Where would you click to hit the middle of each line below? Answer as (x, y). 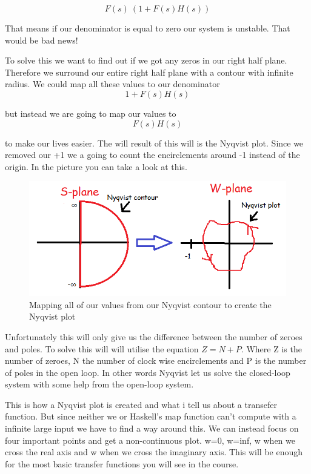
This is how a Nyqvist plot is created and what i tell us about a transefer (141, 404)
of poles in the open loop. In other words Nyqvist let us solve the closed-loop (148, 372)
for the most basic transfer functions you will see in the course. (122, 463)
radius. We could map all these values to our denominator (112, 84)
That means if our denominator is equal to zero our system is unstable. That (148, 28)
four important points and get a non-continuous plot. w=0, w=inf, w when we (150, 440)
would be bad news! (42, 40)
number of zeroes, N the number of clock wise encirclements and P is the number (156, 360)
